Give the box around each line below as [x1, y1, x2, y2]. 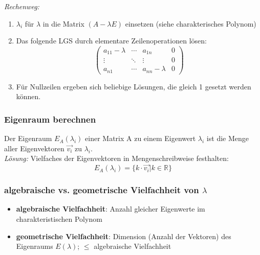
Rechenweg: [4, 1, 39, 11]
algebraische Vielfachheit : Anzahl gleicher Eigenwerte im [16, 203, 205, 214]
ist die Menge [206, 133, 249, 144]
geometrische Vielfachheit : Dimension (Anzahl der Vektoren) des [16, 230, 231, 241]
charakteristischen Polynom [16, 214, 102, 224]
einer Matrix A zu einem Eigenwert [85, 133, 196, 144]
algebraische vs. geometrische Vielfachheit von [4, 183, 199, 196]
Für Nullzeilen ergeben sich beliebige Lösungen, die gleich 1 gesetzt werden [16, 81, 251, 91]
